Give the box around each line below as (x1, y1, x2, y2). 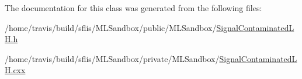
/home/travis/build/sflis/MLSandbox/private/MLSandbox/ (5, 52, 220, 64)
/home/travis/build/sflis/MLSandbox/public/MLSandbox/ (5, 21, 217, 33)
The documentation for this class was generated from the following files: (5, 2, 262, 13)
